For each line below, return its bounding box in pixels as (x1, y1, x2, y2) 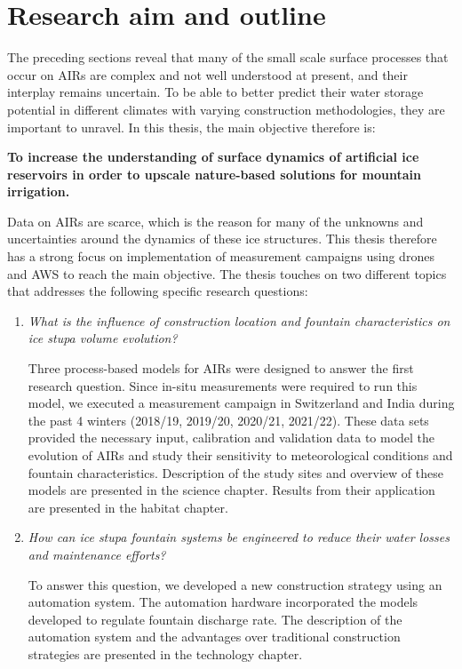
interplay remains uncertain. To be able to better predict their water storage (7, 83, 424, 101)
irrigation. (7, 182, 70, 201)
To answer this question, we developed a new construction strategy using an (28, 575, 442, 593)
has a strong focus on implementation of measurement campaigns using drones (7, 247, 434, 266)
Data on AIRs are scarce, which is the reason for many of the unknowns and (7, 211, 424, 230)
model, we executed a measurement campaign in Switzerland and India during (28, 394, 455, 412)
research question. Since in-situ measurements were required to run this (28, 376, 418, 394)
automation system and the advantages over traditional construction (28, 627, 401, 646)
